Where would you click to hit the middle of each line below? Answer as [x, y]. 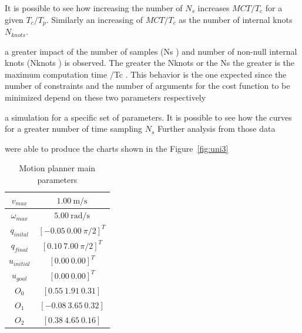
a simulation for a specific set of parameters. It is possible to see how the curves [148, 117]
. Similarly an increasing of [94, 19]
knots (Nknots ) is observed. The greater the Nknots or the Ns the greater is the [150, 63]
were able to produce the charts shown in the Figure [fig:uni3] [117, 148]
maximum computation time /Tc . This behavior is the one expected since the [146, 74]
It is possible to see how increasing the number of [94, 8]
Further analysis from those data [216, 129]
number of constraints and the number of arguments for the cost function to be [147, 86]
